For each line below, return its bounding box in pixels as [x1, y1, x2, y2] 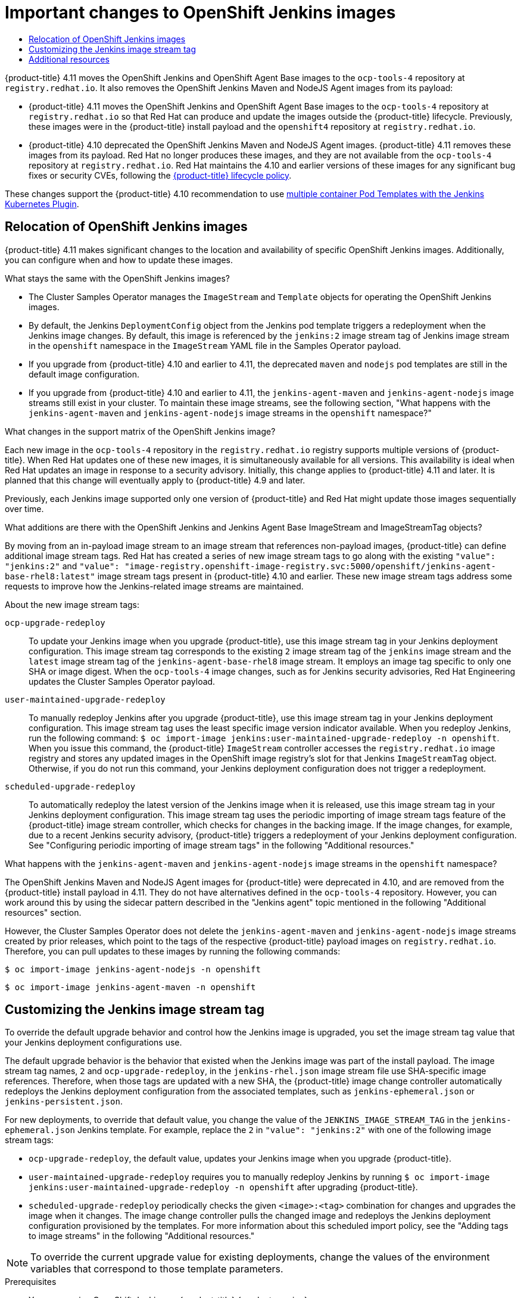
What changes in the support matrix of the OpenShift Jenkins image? [5, 426, 276, 436]
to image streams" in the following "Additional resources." [29, 1231, 255, 1241]
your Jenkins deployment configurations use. [5, 1037, 182, 1048]
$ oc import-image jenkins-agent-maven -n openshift [5, 982, 256, 992]
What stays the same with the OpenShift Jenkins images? [5, 273, 230, 283]
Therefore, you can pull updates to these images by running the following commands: [5, 946, 341, 956]
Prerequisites [5, 1277, 57, 1287]
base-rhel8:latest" [5, 571, 95, 581]
